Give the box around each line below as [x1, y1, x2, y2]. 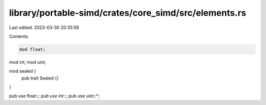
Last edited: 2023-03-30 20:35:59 [9, 25, 79, 30]
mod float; [19, 47, 46, 52]
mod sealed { [9, 68, 36, 74]
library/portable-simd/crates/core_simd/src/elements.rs [9, 7, 246, 18]
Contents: [9, 33, 29, 39]
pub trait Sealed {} [21, 75, 59, 81]
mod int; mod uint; [9, 59, 46, 65]
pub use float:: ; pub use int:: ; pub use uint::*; [9, 93, 100, 99]
